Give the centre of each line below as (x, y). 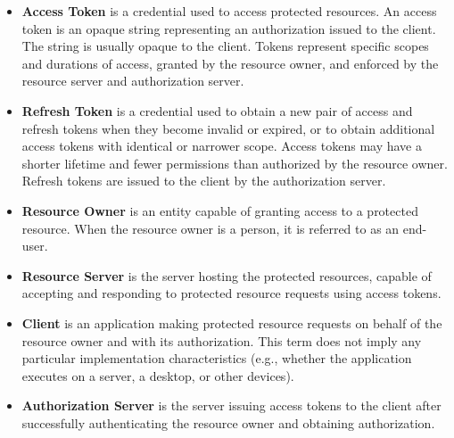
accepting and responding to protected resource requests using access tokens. (231, 293)
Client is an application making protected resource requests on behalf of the (232, 322)
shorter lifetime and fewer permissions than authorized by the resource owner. (235, 163)
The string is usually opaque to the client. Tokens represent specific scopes (225, 46)
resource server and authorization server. (133, 81)
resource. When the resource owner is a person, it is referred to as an (210, 228)
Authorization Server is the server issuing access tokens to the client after (231, 405)
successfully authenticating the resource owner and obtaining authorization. (228, 422)
